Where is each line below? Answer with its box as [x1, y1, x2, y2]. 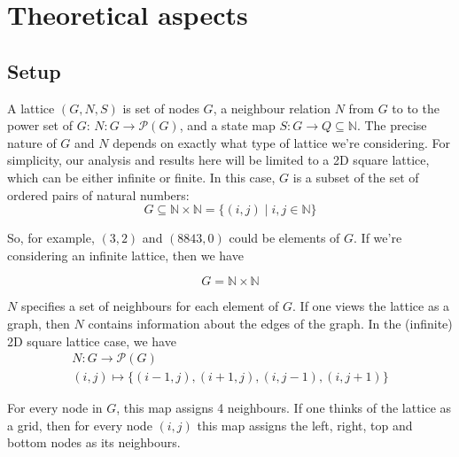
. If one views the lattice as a [292, 297, 450, 315]
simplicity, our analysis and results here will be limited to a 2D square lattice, [7, 151, 430, 169]
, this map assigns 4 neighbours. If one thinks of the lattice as [116, 399, 452, 417]
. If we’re [354, 228, 402, 247]
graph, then [7, 314, 70, 332]
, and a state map [179, 116, 276, 135]
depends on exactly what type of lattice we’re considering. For [113, 133, 450, 151]
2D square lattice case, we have [7, 331, 176, 350]
